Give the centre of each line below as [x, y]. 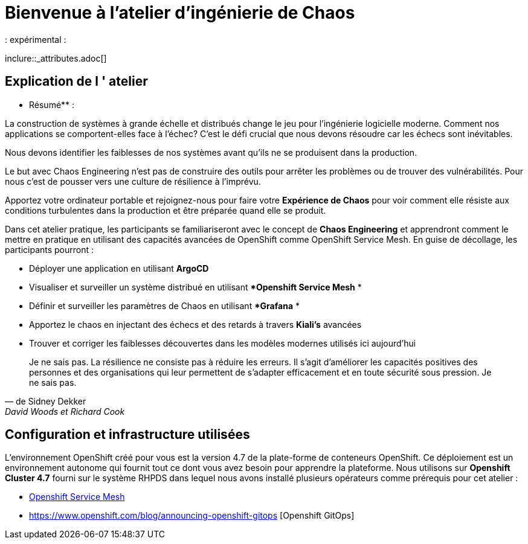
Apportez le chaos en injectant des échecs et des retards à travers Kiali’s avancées [195, 324]
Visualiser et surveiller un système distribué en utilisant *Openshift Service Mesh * [195, 287]
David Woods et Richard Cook [65, 411]
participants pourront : [50, 249]
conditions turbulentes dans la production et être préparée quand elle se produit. [166, 210]
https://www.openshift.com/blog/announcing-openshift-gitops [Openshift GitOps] [192, 516]
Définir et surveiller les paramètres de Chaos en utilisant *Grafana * [164, 306]
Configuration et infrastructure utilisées [127, 435]
